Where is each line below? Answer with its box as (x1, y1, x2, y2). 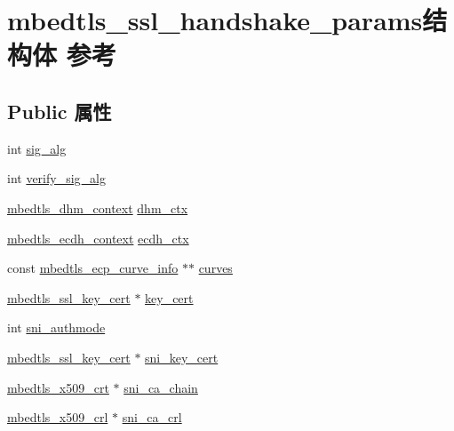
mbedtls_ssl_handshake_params (7, 2, 423, 38)
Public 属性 (7, 97, 112, 124)
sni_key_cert (145, 347, 219, 366)
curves (198, 259, 233, 277)
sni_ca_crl (122, 408, 182, 427)
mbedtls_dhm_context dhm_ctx (7, 198, 188, 217)
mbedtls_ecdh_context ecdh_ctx (7, 228, 189, 247)
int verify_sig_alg (7, 169, 106, 188)
